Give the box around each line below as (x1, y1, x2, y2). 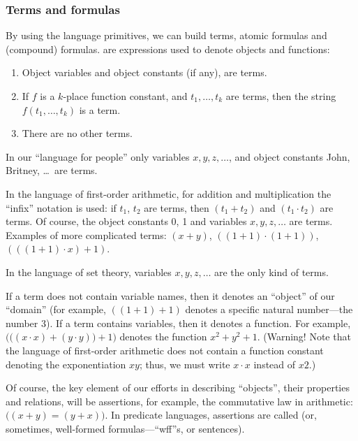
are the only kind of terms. (214, 264, 329, 279)
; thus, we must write (139, 356, 230, 371)
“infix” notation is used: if (6, 200, 117, 215)
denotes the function (119, 329, 207, 344)
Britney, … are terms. (6, 163, 98, 178)
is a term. (79, 102, 121, 117)
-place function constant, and (63, 89, 188, 103)
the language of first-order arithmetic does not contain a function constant (6, 342, 324, 357)
